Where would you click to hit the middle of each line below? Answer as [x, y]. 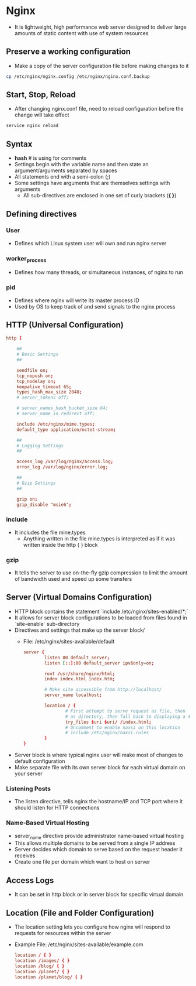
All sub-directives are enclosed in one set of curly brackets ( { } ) [100, 196]
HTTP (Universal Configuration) [65, 325]
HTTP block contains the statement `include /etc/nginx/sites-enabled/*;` [101, 611]
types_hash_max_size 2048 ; [49, 392]
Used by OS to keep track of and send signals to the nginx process [95, 306]
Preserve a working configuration [69, 52]
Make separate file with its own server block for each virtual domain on [100, 768]
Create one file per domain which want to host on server [82, 862]
